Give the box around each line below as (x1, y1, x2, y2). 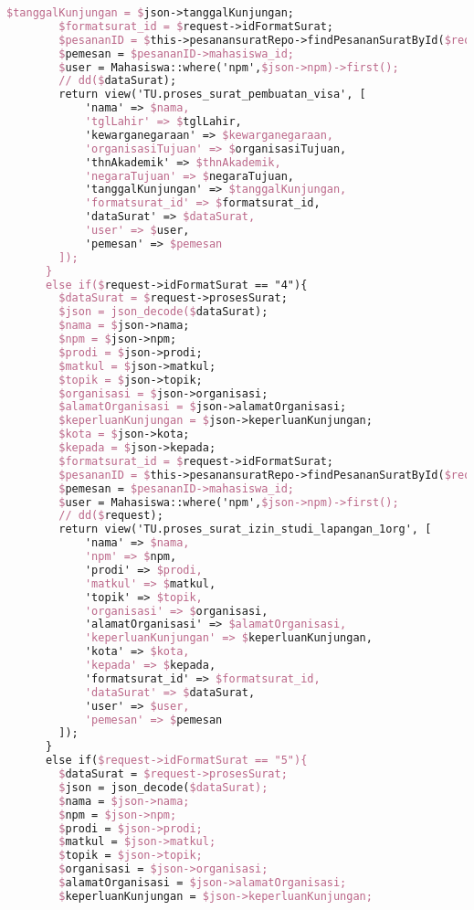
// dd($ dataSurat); (58, 74, 177, 88)
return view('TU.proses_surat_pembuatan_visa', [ (58, 88, 366, 101)
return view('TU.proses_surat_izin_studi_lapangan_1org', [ (58, 523, 432, 536)
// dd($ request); (58, 509, 163, 523)
